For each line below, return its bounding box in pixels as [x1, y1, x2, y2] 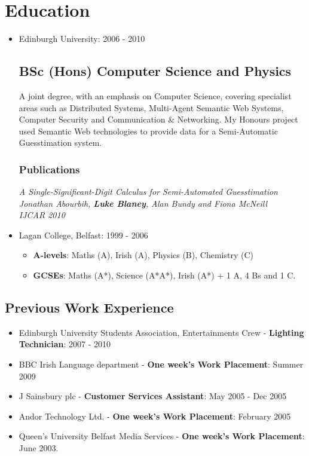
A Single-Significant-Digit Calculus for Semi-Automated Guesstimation [19, 185, 278, 198]
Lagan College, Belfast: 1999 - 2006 [19, 228, 148, 241]
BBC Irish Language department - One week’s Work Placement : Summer [19, 358, 304, 371]
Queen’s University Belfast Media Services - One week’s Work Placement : [19, 430, 305, 442]
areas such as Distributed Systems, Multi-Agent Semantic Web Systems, [19, 101, 284, 114]
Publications [19, 161, 80, 176]
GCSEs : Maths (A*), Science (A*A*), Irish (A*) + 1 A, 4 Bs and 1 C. [33, 269, 296, 281]
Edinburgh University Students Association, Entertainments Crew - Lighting [19, 326, 304, 338]
